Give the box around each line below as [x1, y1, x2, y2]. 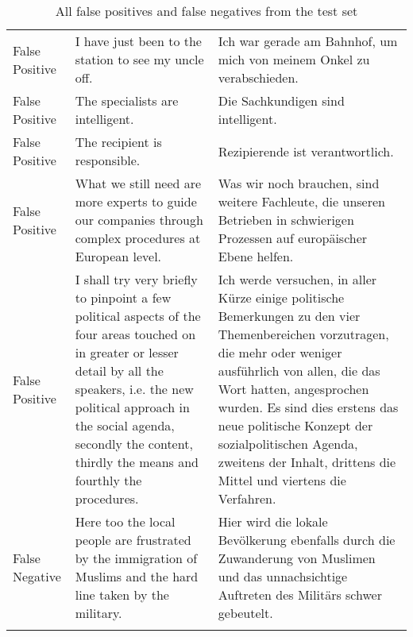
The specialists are [75, 91, 179, 110]
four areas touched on [75, 325, 196, 343]
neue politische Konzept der [218, 416, 373, 434]
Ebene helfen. [218, 247, 294, 265]
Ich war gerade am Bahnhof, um [218, 32, 398, 50]
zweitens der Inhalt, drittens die [218, 453, 396, 471]
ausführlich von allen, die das [218, 361, 380, 380]
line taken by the [75, 585, 169, 604]
